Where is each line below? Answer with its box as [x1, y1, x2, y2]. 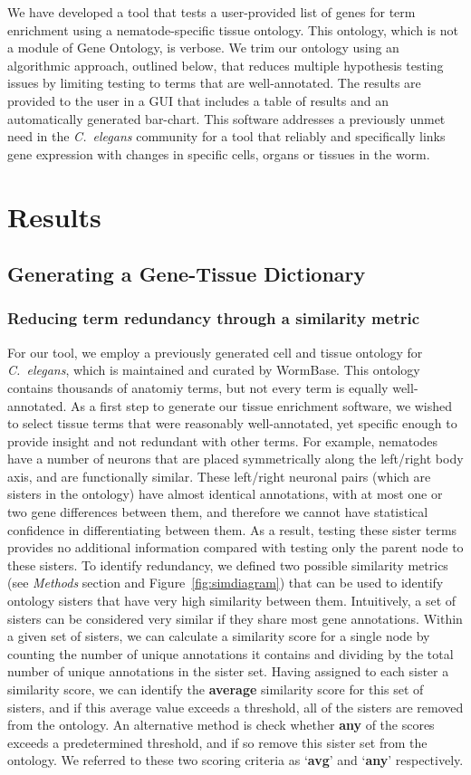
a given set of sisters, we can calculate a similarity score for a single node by [7, 627, 430, 646]
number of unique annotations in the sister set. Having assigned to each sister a [7, 662, 449, 681]
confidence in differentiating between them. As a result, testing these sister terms [7, 520, 457, 539]
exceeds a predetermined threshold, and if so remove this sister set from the [7, 732, 428, 751]
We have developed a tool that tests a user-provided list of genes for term [7, 3, 416, 21]
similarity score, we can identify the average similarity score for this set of [7, 680, 424, 698]
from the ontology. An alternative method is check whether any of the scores [7, 715, 435, 734]
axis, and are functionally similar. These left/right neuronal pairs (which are [7, 466, 431, 485]
